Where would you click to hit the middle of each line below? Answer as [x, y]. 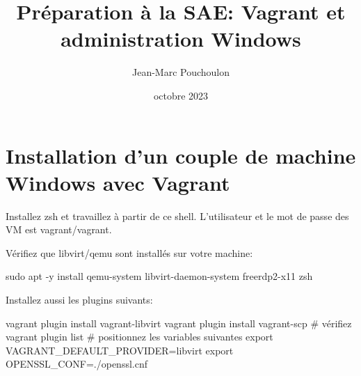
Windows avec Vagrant [118, 182]
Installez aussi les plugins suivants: [79, 299]
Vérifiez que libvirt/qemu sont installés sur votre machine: [129, 252]
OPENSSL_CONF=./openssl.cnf [77, 364]
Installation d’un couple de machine [181, 155]
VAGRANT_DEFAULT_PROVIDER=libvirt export [120, 350]
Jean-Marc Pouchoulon [181, 72]
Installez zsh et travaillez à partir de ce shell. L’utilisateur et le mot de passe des [177, 216]
